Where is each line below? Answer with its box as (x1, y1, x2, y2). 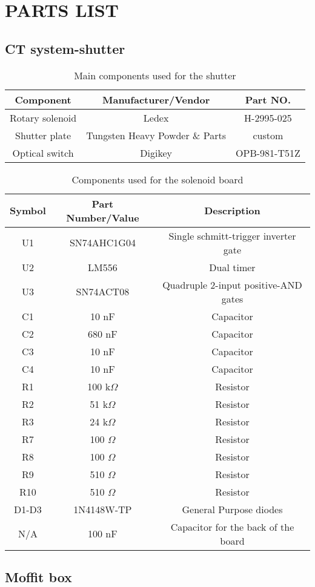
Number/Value (66, 210, 139, 225)
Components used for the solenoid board (71, 172, 244, 186)
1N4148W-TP (73, 502, 132, 516)
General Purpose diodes (182, 502, 283, 516)
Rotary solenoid (10, 110, 77, 125)
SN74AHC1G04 (69, 235, 136, 250)
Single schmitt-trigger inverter (168, 228, 296, 243)
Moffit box (5, 567, 72, 586)
